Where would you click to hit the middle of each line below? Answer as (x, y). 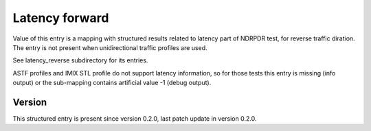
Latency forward (61, 18)
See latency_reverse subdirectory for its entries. (80, 60)
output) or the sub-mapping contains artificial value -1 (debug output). (112, 83)
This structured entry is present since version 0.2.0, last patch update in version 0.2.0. (135, 119)
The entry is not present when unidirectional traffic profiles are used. (110, 47)
